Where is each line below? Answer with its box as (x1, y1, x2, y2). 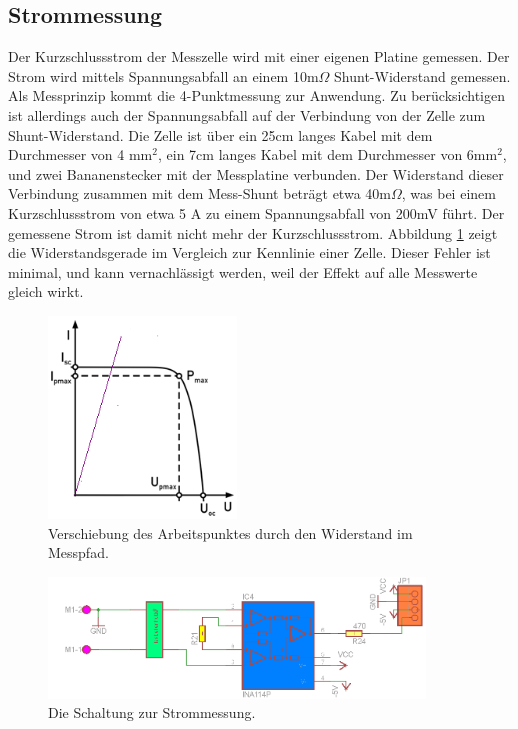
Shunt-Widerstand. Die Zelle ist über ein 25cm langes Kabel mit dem (8, 124, 433, 145)
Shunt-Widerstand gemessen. (334, 65, 511, 86)
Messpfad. (48, 542, 109, 563)
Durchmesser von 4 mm (8, 144, 153, 165)
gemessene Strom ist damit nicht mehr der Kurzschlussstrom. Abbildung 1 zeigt (8, 222, 498, 243)
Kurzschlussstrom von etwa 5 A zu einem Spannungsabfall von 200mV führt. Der (8, 202, 505, 223)
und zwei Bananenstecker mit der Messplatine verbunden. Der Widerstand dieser (8, 163, 504, 184)
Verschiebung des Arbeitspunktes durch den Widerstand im (48, 522, 413, 543)
